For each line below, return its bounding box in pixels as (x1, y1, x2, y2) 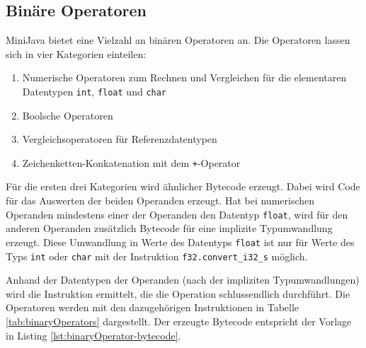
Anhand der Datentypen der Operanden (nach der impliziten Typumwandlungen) (6, 272, 360, 287)
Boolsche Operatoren (22, 108, 113, 122)
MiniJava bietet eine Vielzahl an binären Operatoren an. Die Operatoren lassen (6, 33, 350, 47)
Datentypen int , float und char (22, 83, 167, 98)
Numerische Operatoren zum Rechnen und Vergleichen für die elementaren (22, 70, 347, 85)
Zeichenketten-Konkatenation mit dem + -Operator (22, 155, 241, 170)
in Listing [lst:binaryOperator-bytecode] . (6, 327, 181, 342)
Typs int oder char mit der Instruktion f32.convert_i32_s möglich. (6, 248, 308, 263)
